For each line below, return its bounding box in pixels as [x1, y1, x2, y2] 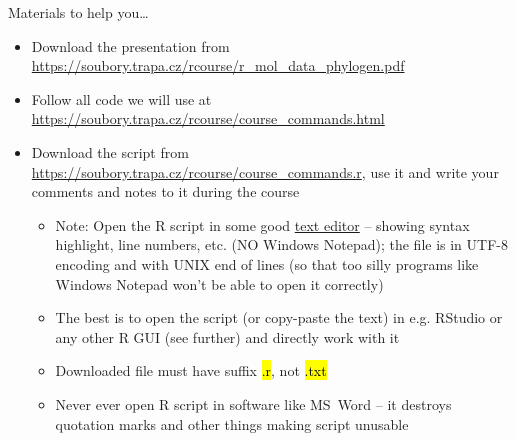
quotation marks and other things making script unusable [55, 413, 409, 434]
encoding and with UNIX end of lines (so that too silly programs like [55, 253, 479, 274]
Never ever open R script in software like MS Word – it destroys [55, 393, 452, 414]
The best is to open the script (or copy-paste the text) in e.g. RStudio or [55, 307, 503, 328]
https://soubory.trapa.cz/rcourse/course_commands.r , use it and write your [31, 161, 499, 182]
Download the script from [31, 141, 189, 162]
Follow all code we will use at [31, 88, 212, 109]
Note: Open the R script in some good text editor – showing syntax [55, 214, 470, 235]
